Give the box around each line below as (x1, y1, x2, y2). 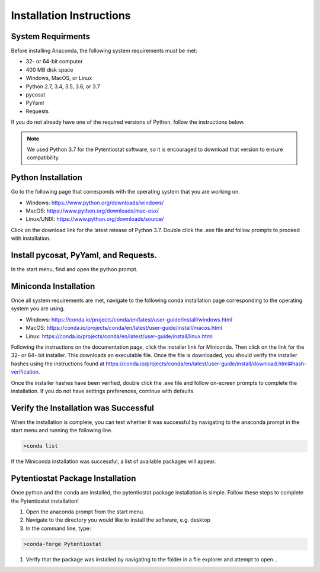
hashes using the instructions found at (11, 360, 105, 367)
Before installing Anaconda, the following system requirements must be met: (11, 47, 198, 54)
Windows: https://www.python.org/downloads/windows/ (25, 199, 164, 206)
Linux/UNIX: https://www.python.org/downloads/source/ (25, 216, 164, 223)
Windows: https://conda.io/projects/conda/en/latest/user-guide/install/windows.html (25, 316, 233, 323)
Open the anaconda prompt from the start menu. (25, 508, 145, 515)
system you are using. (11, 305, 65, 312)
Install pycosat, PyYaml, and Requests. (11, 250, 157, 261)
